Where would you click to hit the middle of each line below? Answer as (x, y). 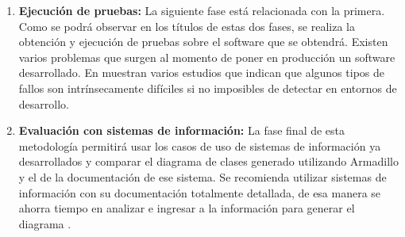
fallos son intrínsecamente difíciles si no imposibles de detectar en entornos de (208, 88)
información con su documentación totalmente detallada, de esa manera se (200, 192)
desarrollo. (44, 103)
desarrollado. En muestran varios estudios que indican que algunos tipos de (201, 73)
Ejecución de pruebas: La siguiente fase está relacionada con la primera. (202, 10)
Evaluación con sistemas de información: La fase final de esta (182, 130)
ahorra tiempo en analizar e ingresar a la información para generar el (187, 208)
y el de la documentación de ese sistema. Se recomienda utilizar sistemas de (202, 176)
